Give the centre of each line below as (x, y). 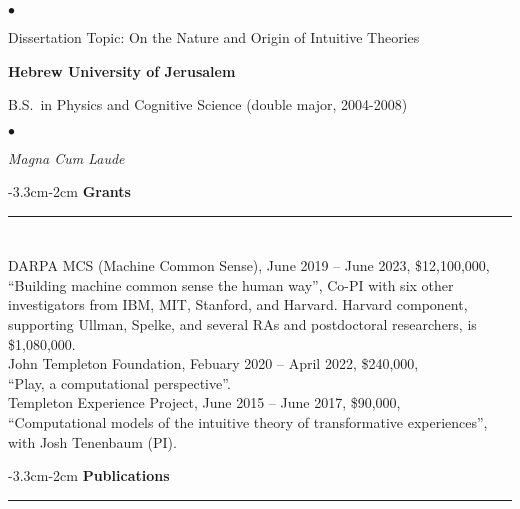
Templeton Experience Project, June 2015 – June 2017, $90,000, (204, 402)
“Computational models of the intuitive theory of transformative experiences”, (248, 421)
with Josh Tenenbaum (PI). (92, 441)
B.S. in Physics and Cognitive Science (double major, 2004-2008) (208, 104)
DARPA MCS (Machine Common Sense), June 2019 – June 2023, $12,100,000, (249, 265)
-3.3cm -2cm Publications (89, 475)
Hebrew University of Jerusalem (122, 70)
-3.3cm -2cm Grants (69, 191)
